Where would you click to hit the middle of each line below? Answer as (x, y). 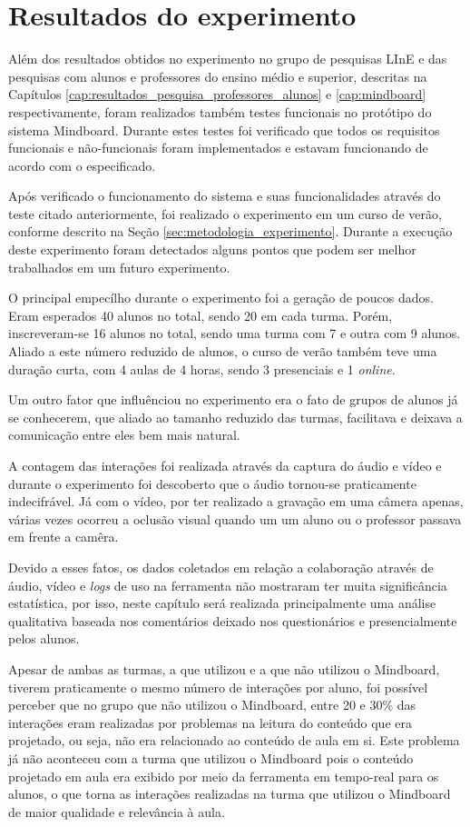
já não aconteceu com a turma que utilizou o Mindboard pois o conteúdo (211, 757)
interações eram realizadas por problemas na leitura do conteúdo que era (210, 722)
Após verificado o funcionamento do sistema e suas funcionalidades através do (225, 196)
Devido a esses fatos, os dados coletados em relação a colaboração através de (221, 567)
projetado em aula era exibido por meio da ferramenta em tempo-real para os (224, 776)
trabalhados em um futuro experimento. (119, 267)
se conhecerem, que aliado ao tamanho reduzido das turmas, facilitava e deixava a (235, 417)
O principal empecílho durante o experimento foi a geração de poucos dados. (221, 298)
